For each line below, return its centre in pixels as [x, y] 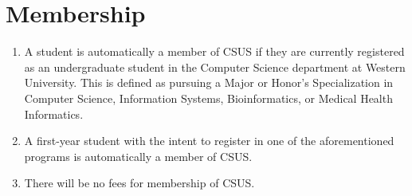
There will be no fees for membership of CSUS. [139, 183]
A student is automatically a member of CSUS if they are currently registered [214, 51]
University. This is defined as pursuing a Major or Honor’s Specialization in [209, 82]
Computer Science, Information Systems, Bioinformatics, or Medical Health [208, 98]
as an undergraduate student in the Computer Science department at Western [215, 67]
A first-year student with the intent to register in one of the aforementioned [209, 141]
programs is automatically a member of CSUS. [138, 156]
